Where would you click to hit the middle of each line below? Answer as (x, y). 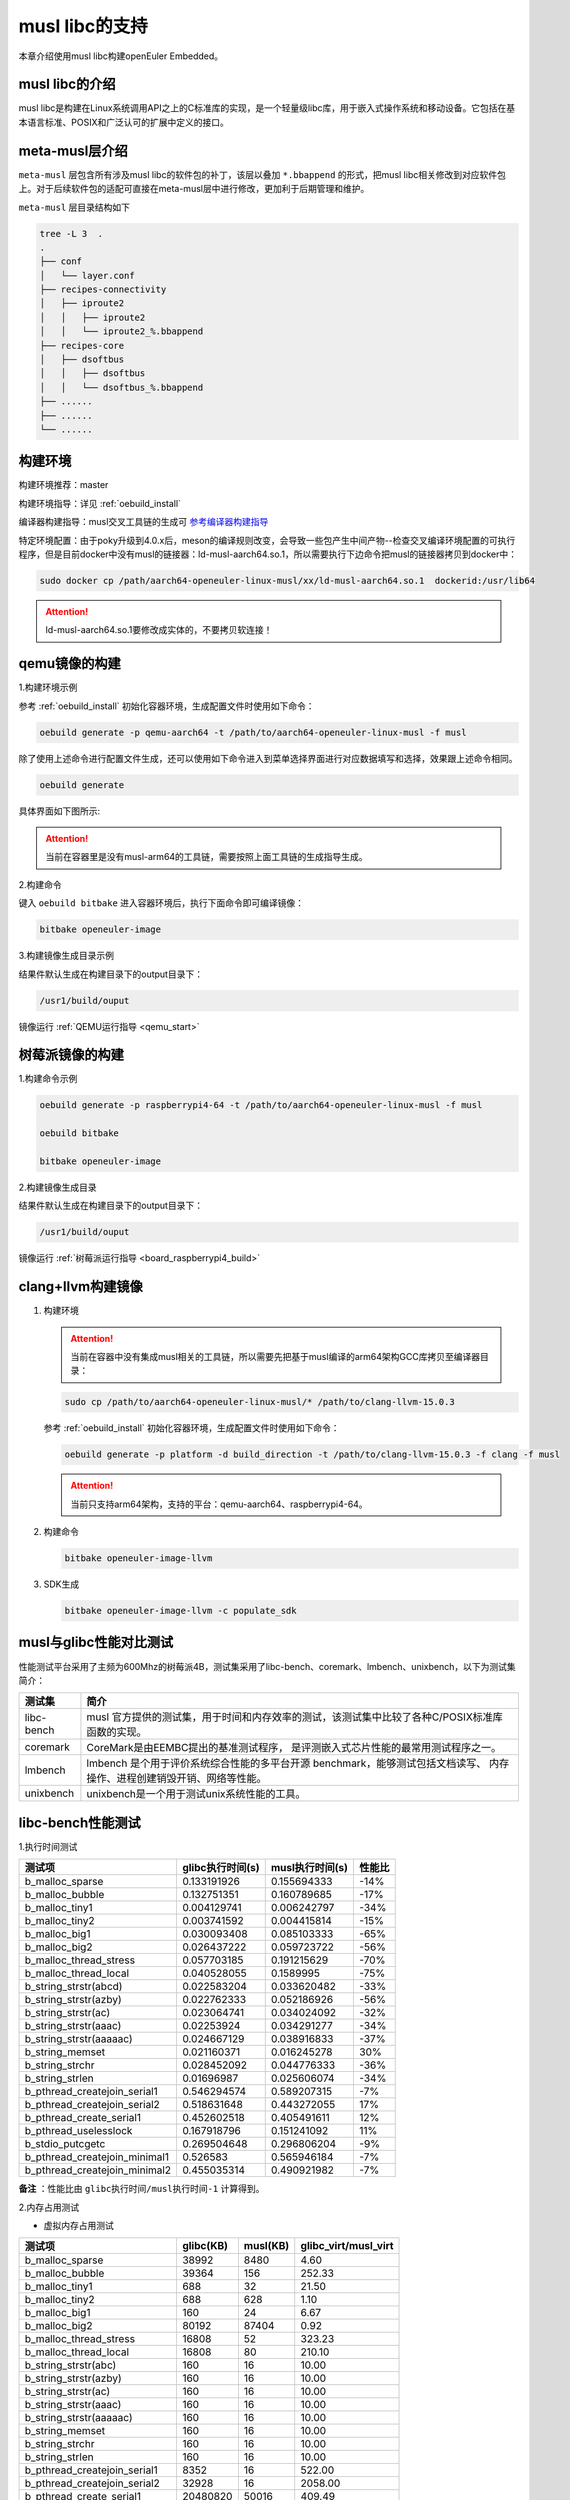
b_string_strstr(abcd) (73, 1987)
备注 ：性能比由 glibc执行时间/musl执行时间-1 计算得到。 (141, 2189)
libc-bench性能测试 (80, 1822)
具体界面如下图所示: (59, 811)
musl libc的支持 (83, 26)
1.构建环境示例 (48, 687)
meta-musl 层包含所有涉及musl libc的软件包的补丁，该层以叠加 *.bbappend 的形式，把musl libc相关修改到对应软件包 (262, 174)
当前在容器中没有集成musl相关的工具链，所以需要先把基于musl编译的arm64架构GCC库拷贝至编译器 (275, 1357)
